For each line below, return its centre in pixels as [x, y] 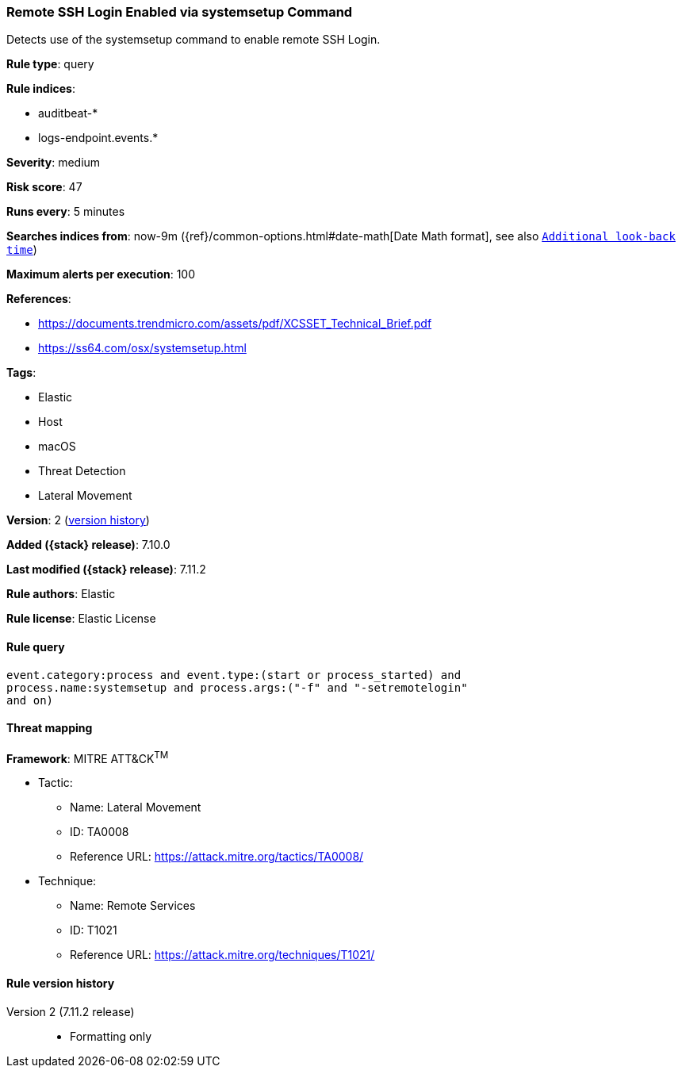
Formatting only [111, 1036]
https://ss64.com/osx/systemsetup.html [142, 348]
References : [39, 299]
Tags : [21, 373]
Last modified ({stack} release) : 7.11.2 [106, 570]
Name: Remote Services [133, 906]
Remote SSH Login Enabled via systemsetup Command [180, 12]
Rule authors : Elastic [61, 594]
